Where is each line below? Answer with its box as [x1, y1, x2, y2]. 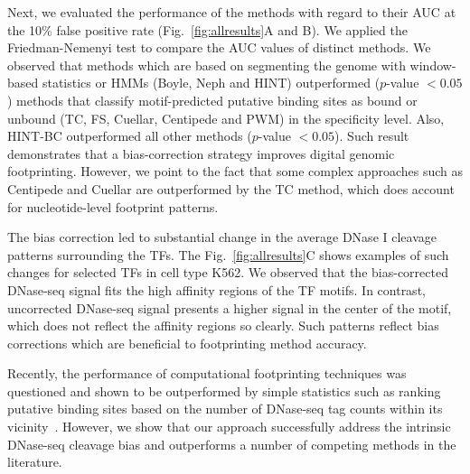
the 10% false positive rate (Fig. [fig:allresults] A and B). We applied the [7, 20, 408, 39]
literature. [7, 452, 62, 471]
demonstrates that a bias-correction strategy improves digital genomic [7, 144, 395, 163]
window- [409, 55, 456, 74]
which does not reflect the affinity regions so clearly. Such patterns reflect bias [7, 316, 439, 335]
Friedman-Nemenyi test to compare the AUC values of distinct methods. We [7, 38, 431, 57]
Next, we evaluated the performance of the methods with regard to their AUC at [7, 3, 456, 21]
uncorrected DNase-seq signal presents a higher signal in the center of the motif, [7, 298, 452, 317]
